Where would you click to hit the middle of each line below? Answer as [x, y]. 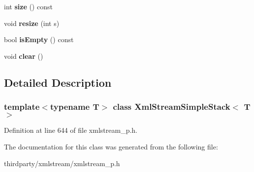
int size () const [28, 6]
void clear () [24, 56]
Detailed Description [58, 82]
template [22, 107]
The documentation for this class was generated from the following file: [111, 146]
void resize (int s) [32, 23]
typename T [75, 107]
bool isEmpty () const [39, 39]
